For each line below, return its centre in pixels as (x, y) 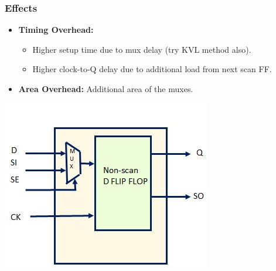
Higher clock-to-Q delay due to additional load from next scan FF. (152, 69)
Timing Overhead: (56, 30)
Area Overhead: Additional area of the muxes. (106, 89)
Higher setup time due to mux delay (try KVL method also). (142, 49)
